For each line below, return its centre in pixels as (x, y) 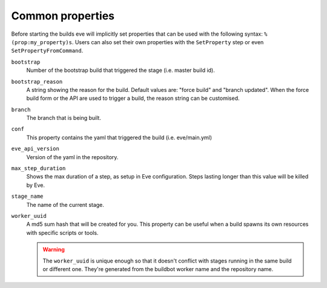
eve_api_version (35, 149)
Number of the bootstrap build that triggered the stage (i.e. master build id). (121, 70)
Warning (54, 250)
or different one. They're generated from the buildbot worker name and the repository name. (158, 269)
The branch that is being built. (64, 118)
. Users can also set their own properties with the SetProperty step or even (168, 42)
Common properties (63, 16)
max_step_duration (38, 169)
